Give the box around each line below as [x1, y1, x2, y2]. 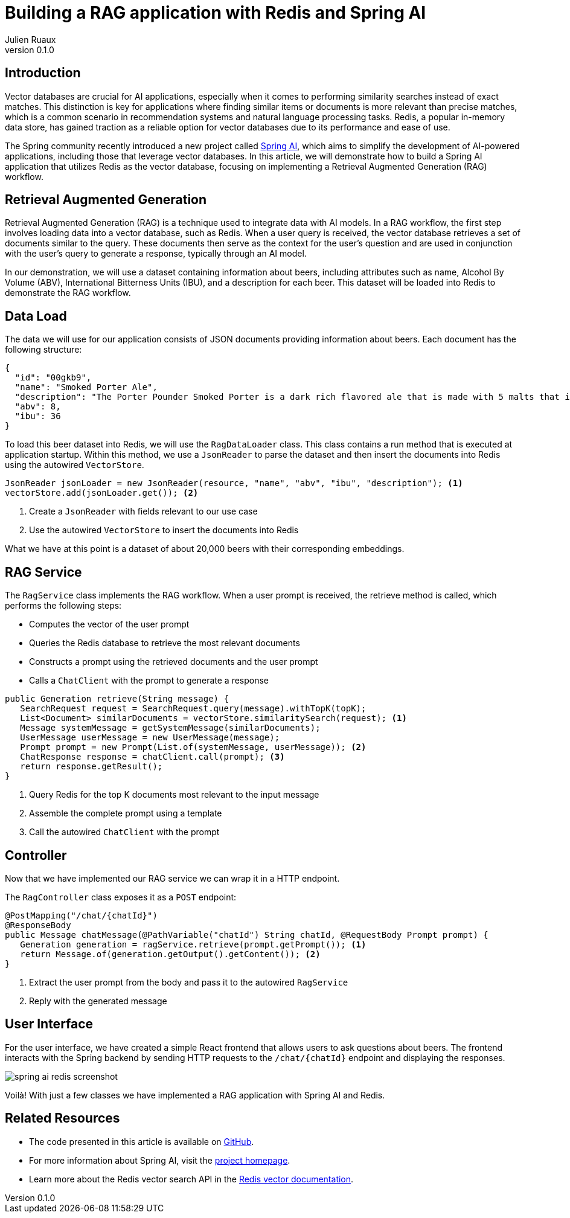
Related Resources [5, 1111, 120, 1126]
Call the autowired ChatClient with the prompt [29, 827, 220, 838]
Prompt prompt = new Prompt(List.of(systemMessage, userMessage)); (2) [20, 742, 367, 752]
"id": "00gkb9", [14, 373, 92, 383]
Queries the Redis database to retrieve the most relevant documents [29, 638, 300, 649]
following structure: [5, 344, 82, 355]
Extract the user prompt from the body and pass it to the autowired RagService [29, 976, 348, 987]
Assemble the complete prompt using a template [29, 808, 222, 819]
